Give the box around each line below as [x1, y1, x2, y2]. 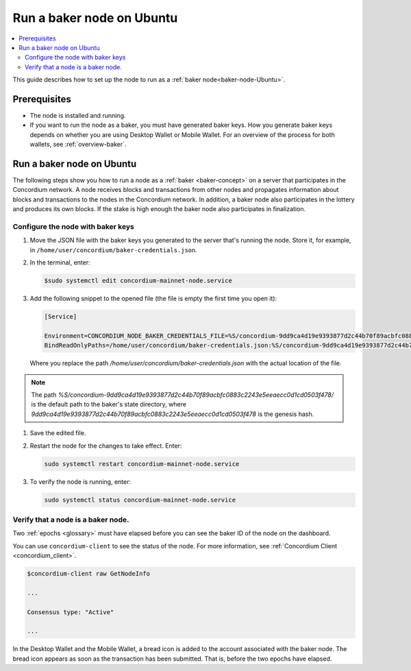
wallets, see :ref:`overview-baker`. [29, 141, 127, 149]
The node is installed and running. [29, 112, 126, 120]
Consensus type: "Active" [27, 608, 114, 616]
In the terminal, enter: [29, 258, 90, 267]
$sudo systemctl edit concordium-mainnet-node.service [44, 277, 232, 284]
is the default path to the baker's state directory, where [31, 400, 186, 408]
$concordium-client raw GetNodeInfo [27, 570, 151, 578]
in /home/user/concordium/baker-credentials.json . [29, 245, 198, 254]
